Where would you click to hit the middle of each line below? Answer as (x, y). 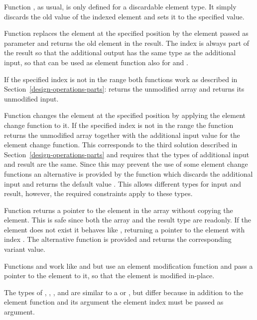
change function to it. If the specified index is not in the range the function (119, 125)
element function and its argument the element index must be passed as (114, 302)
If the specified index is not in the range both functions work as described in (121, 79)
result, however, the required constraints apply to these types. (98, 193)
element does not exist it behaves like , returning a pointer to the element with (125, 229)
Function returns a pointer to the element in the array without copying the (119, 210)
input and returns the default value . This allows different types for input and (123, 183)
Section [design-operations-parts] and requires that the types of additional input (127, 154)
